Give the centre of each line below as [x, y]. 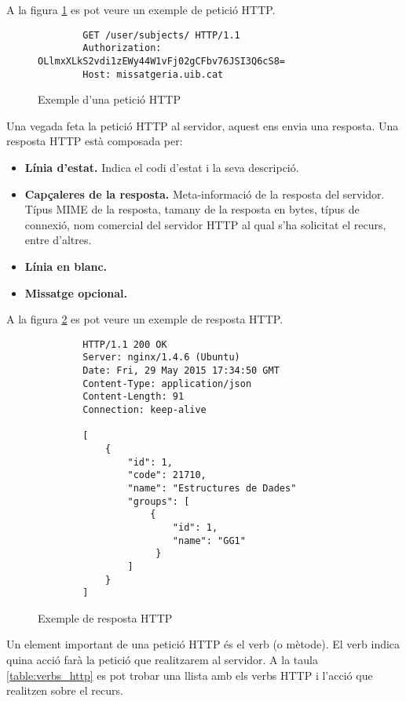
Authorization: [122, 48]
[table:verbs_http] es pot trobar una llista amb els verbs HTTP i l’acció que [190, 675]
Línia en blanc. [66, 266]
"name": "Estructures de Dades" [212, 488]
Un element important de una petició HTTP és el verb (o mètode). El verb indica [203, 644]
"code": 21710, [167, 475]
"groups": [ [159, 501]
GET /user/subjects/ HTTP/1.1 [161, 35]
